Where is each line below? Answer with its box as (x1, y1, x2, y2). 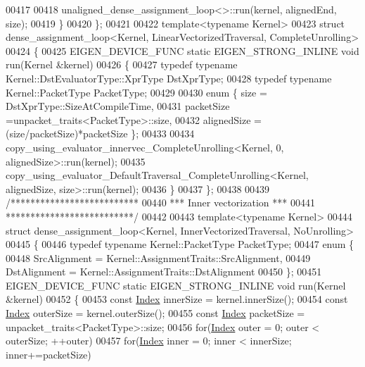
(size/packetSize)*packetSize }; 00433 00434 (6, 126, 195, 141)
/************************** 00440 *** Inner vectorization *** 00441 (6, 195, 315, 210)
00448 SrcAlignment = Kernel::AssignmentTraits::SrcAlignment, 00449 (6, 250, 311, 265)
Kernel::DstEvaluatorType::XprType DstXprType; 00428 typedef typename (6, 70, 332, 85)
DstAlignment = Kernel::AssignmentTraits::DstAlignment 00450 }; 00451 (6, 264, 322, 279)
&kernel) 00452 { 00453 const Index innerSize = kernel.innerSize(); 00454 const (6, 292, 348, 306)
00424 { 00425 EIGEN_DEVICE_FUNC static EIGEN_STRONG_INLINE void (6, 43, 359, 58)
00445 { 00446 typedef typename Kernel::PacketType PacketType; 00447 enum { (6, 237, 354, 251)
